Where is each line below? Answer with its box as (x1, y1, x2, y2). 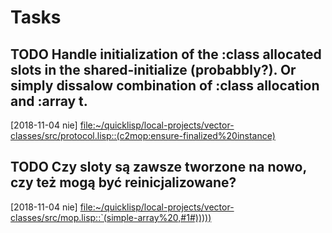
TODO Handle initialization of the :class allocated (10, 46, 322, 63)
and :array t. (10, 92, 88, 110)
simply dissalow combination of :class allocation (10, 77, 320, 94)
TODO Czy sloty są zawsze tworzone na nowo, (10, 159, 307, 176)
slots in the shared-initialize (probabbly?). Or (10, 61, 297, 78)
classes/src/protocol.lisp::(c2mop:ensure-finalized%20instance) (10, 130, 276, 141)
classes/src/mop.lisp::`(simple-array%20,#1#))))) (10, 211, 212, 223)
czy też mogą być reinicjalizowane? (10, 174, 237, 191)
